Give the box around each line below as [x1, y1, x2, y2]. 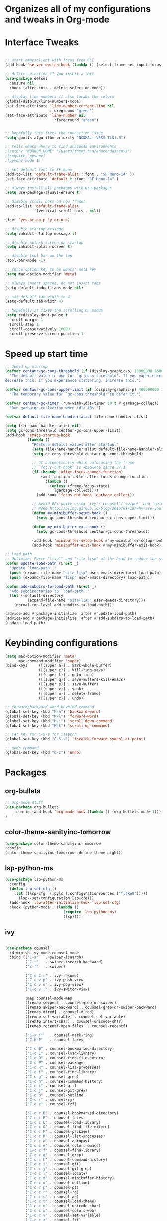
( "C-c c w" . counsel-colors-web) [25, 1208, 97, 1213]
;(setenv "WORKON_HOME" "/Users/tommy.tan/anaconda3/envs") [5, 149, 133, 154]
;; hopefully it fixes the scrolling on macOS [5, 308, 103, 313]
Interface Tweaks [5, 37, 79, 48]
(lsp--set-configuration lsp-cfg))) [18, 895, 94, 901]
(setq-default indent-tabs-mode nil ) [5, 285, 83, 290]
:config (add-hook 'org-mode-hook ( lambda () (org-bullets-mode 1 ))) [14, 809, 162, 814]
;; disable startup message [5, 226, 64, 231]
